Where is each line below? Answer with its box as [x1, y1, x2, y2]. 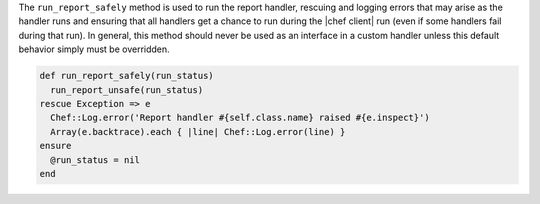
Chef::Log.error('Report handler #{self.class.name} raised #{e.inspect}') [50, 112, 430, 124]
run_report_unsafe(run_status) [50, 84, 204, 95]
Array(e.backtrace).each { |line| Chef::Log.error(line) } [50, 126, 346, 137]
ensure [39, 140, 72, 152]
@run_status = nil [50, 154, 140, 165]
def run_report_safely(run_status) [39, 70, 214, 82]
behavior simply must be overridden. [18, 43, 170, 55]
